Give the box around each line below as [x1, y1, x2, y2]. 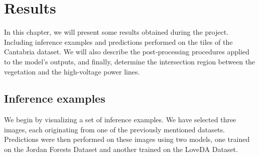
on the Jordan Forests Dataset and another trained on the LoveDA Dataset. [4, 144, 238, 154]
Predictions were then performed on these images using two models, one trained [4, 134, 250, 144]
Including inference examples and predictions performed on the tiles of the [4, 36, 233, 47]
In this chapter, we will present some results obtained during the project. [4, 27, 229, 37]
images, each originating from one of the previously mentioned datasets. [4, 124, 225, 134]
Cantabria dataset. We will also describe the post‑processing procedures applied [4, 46, 249, 57]
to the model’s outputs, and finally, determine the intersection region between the [4, 56, 255, 66]
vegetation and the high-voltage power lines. [4, 66, 140, 76]
